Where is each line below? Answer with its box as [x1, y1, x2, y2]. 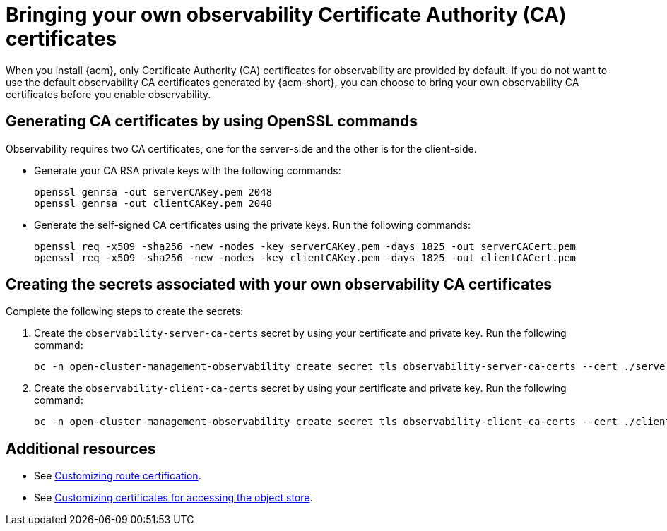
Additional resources [6, 439, 156, 458]
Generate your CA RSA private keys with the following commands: [34, 164, 341, 177]
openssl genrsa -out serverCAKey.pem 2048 [34, 186, 273, 198]
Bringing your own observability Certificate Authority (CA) [6, 3, 567, 27]
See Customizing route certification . [34, 470, 201, 482]
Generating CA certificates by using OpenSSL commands [6, 112, 418, 131]
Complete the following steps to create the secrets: [6, 305, 244, 318]
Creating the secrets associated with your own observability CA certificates [6, 275, 553, 294]
